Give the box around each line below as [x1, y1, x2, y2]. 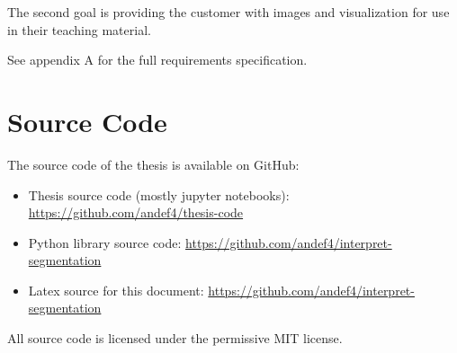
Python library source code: [28, 233, 182, 252]
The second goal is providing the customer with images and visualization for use [7, 3, 450, 21]
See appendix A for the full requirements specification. [7, 50, 308, 69]
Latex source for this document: [28, 280, 204, 299]
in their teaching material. [7, 20, 151, 39]
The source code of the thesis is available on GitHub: [7, 154, 300, 173]
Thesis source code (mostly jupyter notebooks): [28, 185, 290, 204]
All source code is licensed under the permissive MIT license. [7, 329, 343, 348]
